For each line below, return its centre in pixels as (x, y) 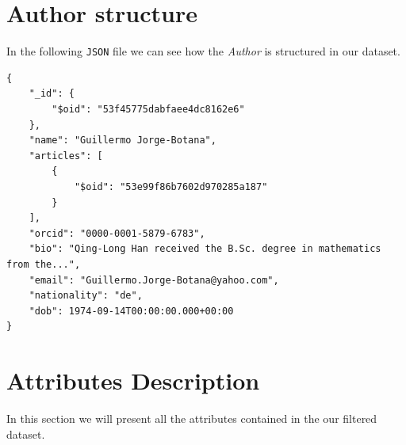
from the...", (44, 264)
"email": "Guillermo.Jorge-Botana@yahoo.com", (154, 280)
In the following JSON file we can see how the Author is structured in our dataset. (203, 51)
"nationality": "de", (86, 296)
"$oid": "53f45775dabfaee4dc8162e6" (148, 109)
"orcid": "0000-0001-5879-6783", (117, 233)
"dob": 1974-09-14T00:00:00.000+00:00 (131, 311)
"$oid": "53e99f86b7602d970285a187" (171, 186)
